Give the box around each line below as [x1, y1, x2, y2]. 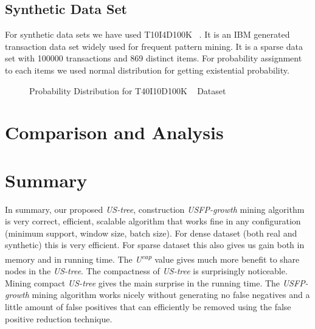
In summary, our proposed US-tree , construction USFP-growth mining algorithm [5, 203, 305, 215]
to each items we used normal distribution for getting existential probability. [5, 63, 289, 76]
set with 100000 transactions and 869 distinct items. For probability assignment [5, 52, 302, 64]
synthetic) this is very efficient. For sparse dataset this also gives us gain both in [5, 238, 305, 251]
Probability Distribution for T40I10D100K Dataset [29, 84, 226, 97]
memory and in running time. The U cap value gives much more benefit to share [5, 251, 300, 265]
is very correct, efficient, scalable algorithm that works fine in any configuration [5, 215, 301, 227]
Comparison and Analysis [5, 120, 224, 145]
